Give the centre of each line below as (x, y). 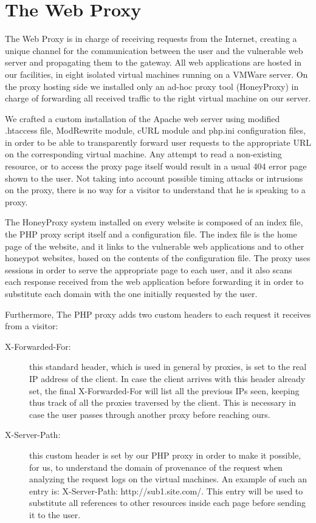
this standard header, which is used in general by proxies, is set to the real (168, 367)
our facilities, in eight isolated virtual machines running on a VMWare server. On (156, 74)
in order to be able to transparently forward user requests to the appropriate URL (158, 142)
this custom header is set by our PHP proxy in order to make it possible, (165, 455)
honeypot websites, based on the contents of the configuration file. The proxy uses (158, 258)
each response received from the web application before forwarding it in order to (154, 282)
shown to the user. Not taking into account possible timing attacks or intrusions (154, 178)
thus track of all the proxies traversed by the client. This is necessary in (163, 402)
